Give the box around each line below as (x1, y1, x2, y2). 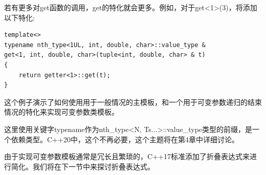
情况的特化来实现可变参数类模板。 (4, 106, 119, 117)
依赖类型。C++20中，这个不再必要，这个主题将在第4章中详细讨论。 (11, 134, 239, 144)
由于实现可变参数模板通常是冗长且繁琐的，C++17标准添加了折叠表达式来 (4, 151, 250, 162)
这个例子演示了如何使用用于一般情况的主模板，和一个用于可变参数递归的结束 (4, 96, 262, 107)
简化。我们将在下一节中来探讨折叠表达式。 (11, 161, 154, 171)
